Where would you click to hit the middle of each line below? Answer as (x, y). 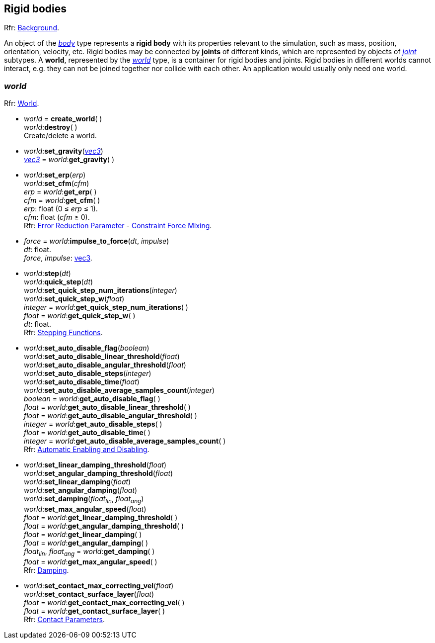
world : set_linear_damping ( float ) (77, 482)
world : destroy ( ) (51, 127)
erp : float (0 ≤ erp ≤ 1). (61, 209)
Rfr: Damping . (46, 570)
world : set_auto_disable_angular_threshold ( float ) (105, 365)
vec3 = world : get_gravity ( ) (69, 160)
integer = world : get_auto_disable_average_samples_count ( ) (125, 441)
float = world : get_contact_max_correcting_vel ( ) (104, 602)
